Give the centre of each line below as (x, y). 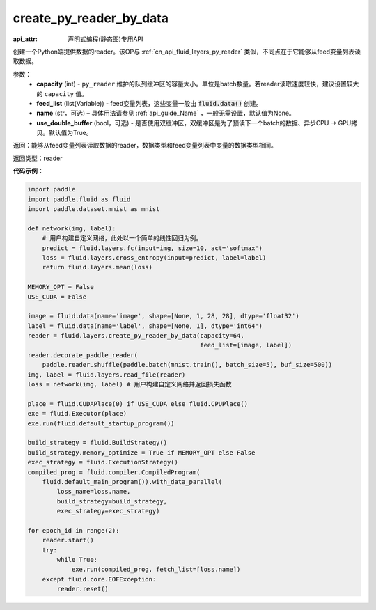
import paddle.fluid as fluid (79, 199)
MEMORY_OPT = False (61, 287)
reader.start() (68, 540)
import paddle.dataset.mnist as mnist (94, 209)
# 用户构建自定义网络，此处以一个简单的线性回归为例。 (122, 238)
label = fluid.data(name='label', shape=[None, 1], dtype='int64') (145, 326)
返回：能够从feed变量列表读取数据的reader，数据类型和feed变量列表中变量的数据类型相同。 (145, 146)
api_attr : (25, 39)
